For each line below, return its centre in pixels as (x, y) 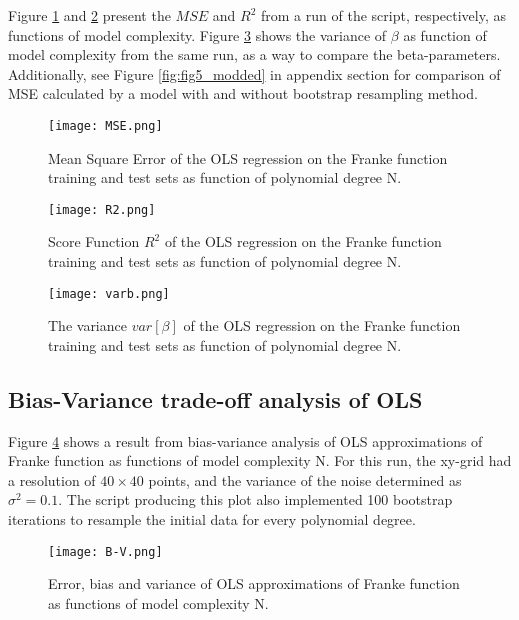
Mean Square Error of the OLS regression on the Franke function (248, 157)
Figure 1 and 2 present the (89, 15)
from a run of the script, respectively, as (384, 15)
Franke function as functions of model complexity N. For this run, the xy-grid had (260, 460)
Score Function (94, 241)
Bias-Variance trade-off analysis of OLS (215, 398)
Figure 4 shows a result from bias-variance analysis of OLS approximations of (245, 440)
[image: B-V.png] (105, 551)
